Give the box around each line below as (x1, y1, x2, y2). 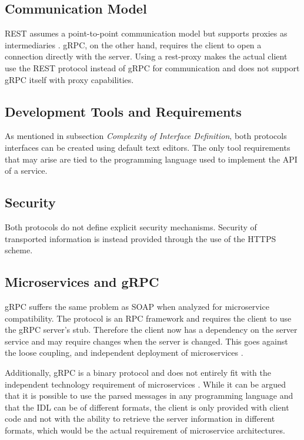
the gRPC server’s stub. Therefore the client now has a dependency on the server (5, 323, 298, 336)
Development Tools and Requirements (5, 102, 242, 120)
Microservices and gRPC (5, 273, 159, 291)
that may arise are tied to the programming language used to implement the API (5, 153, 298, 165)
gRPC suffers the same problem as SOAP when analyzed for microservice (5, 300, 269, 312)
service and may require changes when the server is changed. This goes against (5, 335, 288, 347)
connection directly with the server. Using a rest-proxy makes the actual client (5, 50, 288, 62)
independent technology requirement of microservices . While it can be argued (5, 378, 286, 390)
